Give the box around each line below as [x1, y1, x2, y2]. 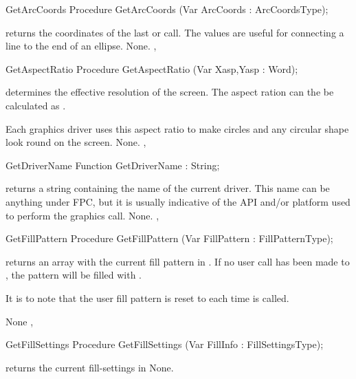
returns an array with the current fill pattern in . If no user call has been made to [5, 254, 350, 268]
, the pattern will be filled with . [5, 268, 142, 282]
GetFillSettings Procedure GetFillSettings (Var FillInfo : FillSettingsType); [5, 337, 324, 351]
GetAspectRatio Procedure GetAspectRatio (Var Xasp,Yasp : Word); [5, 61, 298, 76]
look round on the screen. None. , [5, 135, 146, 149]
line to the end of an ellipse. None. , [5, 39, 157, 53]
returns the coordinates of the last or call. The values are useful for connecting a [5, 25, 344, 39]
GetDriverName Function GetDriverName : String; [5, 158, 220, 172]
